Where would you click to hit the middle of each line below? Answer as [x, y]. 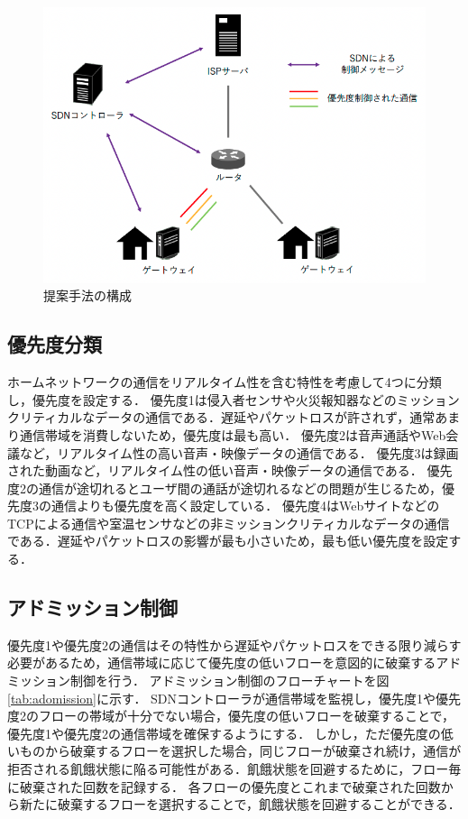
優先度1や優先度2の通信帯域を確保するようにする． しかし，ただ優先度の [224, 733]
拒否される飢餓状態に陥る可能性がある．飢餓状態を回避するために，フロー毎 [234, 769]
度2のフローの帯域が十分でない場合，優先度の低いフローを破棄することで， [231, 716]
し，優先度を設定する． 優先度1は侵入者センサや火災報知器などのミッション [234, 399]
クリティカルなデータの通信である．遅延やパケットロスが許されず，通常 [221, 417]
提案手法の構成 [87, 295]
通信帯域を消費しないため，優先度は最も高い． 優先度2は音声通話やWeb [233, 434]
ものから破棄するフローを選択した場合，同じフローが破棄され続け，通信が [240, 751]
